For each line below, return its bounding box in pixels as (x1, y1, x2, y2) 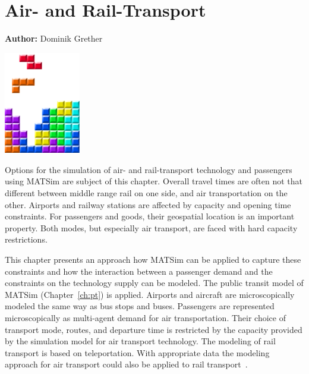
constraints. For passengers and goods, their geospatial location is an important (5, 210, 295, 222)
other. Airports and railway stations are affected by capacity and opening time (5, 198, 291, 210)
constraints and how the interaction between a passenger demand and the (5, 265, 273, 277)
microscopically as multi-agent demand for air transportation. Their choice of (5, 311, 286, 323)
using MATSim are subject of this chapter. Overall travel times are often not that (5, 175, 303, 187)
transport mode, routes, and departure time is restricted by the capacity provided (5, 323, 302, 335)
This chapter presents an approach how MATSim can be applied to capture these (5, 253, 301, 266)
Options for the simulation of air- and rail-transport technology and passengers (5, 163, 292, 175)
